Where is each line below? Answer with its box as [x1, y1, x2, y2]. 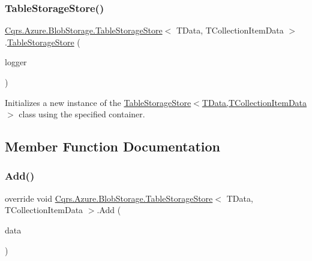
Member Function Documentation [5, 137, 221, 156]
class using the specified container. [19, 108, 145, 120]
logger [5, 56, 27, 68]
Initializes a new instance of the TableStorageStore [5, 96, 191, 108]
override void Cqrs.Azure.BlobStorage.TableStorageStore [5, 192, 213, 204]
